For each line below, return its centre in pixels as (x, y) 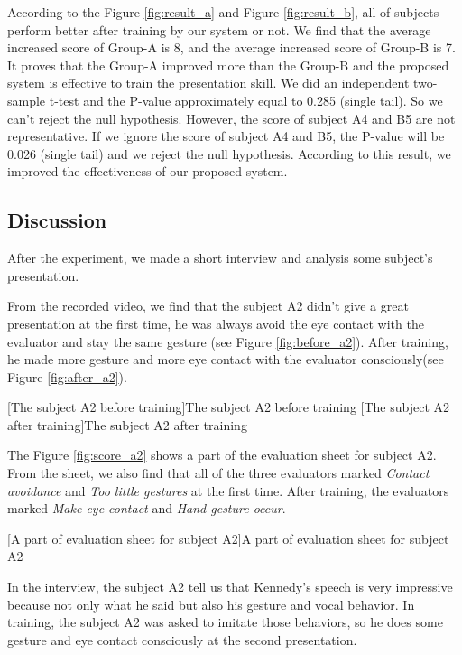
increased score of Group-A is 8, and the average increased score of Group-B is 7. (231, 47)
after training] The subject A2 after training (127, 424)
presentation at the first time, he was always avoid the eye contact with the (216, 323)
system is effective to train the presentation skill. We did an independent (208, 83)
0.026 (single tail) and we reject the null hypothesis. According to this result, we (229, 153)
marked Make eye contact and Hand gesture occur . (147, 508)
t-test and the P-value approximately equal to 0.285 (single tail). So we (246, 100)
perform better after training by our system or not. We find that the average (219, 29)
